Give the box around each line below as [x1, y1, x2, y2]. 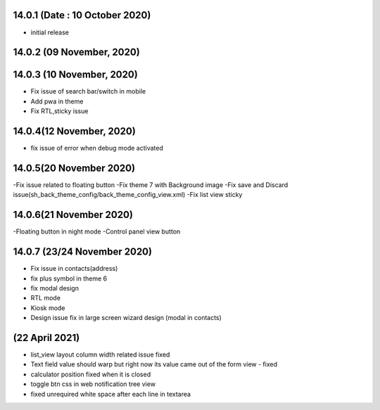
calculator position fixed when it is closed [30, 370, 151, 378]
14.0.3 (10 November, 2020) [13, 69, 139, 81]
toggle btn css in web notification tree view [30, 380, 156, 388]
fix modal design [30, 284, 79, 293]
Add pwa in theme [30, 97, 84, 105]
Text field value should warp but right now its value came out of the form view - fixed [30, 360, 278, 369]
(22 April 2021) [13, 332, 80, 344]
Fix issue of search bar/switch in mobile [30, 87, 146, 96]
